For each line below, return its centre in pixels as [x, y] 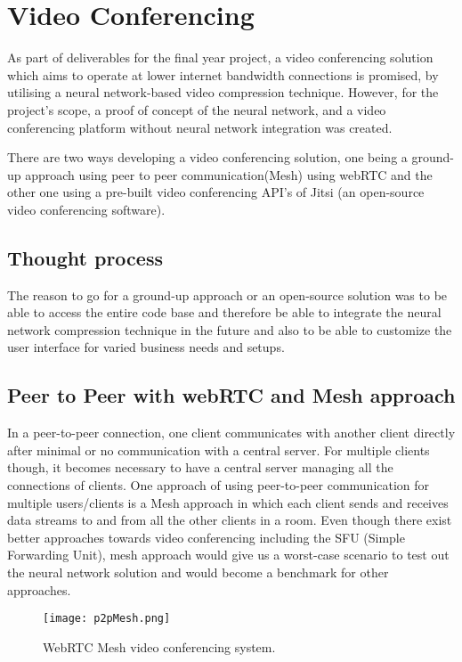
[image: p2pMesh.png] [107, 619]
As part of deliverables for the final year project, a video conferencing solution [220, 57]
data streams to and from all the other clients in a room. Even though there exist [230, 520]
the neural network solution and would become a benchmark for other [198, 572]
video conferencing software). [86, 209]
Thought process [85, 257]
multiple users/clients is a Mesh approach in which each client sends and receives [228, 502]
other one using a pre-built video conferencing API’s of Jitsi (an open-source [216, 192]
